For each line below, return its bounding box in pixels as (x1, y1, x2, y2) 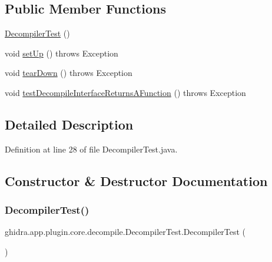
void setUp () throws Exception (5, 47, 118, 59)
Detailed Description (5, 115, 134, 133)
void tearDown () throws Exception (5, 67, 132, 79)
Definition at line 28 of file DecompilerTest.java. (5, 142, 178, 155)
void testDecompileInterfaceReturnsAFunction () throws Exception (5, 86, 246, 98)
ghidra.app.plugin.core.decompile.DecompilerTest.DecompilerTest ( (5, 225, 246, 238)
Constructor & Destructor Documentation (5, 171, 268, 190)
